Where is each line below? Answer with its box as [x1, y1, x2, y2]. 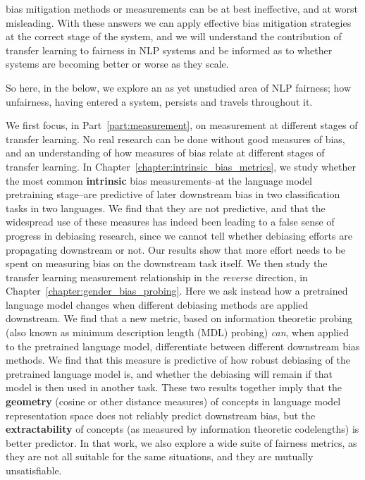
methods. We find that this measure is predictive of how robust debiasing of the [6, 352, 351, 367]
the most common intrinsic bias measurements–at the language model [6, 173, 312, 187]
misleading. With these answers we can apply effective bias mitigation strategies [6, 15, 352, 30]
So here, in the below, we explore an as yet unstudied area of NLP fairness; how [6, 80, 352, 94]
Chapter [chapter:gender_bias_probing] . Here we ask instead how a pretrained [6, 283, 348, 298]
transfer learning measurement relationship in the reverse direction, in [6, 269, 308, 284]
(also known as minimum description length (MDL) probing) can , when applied [6, 325, 349, 340]
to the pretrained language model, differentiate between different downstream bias [6, 338, 360, 353]
